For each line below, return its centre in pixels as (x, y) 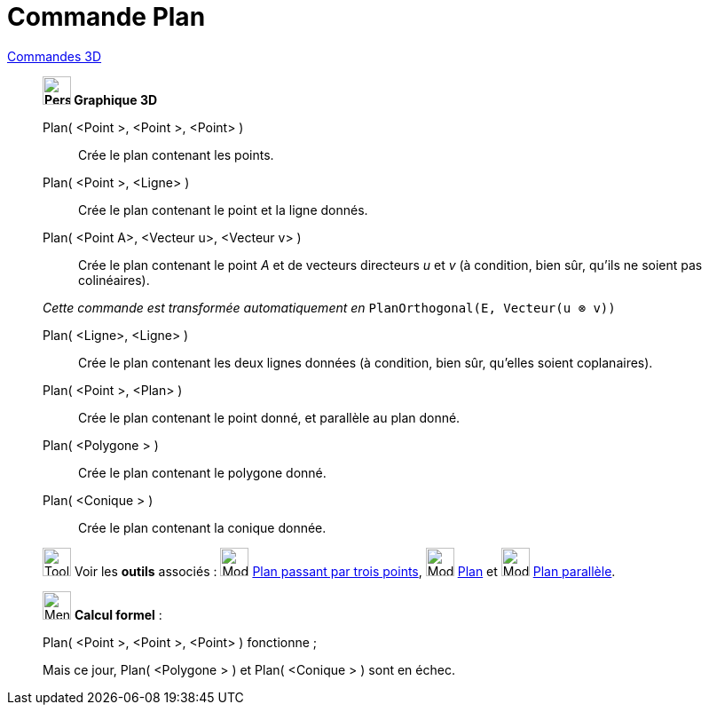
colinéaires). (114, 280)
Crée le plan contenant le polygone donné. (202, 472)
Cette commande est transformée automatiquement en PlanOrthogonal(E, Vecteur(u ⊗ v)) (329, 307)
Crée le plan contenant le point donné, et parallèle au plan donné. (269, 417)
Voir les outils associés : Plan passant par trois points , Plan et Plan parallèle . (345, 571)
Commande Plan (106, 17)
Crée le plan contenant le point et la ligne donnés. (223, 210)
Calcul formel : (118, 614)
